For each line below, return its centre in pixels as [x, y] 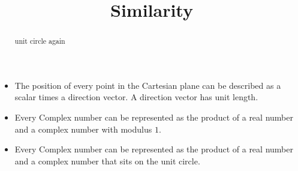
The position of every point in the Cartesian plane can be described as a [148, 85]
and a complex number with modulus [83, 129]
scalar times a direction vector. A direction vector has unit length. [136, 97]
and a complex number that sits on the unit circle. [107, 160]
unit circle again [40, 41]
